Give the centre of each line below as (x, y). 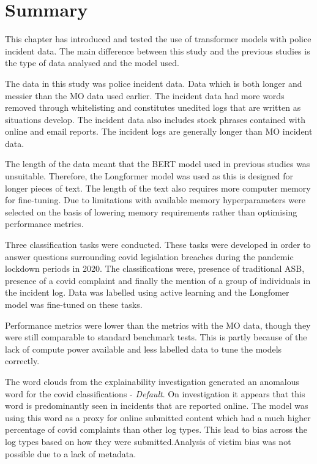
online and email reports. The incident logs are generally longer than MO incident (159, 131)
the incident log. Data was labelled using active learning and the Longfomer (147, 292)
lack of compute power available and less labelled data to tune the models (144, 349)
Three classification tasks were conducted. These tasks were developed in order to (158, 245)
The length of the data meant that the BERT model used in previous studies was (158, 164)
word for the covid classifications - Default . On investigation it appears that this (155, 393)
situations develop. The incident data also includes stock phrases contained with (155, 119)
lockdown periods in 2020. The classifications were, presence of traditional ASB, (155, 268)
